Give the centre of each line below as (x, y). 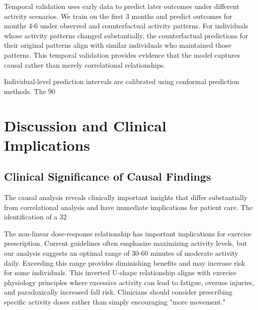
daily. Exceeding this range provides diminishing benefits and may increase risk (125, 262)
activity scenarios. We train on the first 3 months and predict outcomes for (118, 16)
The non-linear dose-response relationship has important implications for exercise (128, 233)
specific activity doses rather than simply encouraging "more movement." (115, 302)
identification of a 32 (36, 217)
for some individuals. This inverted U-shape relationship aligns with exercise (120, 272)
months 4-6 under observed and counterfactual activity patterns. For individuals (126, 26)
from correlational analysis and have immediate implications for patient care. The (129, 207)
